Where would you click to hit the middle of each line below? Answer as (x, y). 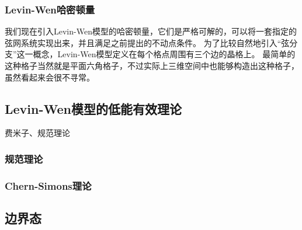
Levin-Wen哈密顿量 (50, 9)
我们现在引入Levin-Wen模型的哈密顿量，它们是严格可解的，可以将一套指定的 (151, 31)
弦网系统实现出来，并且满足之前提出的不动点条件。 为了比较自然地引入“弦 (147, 42)
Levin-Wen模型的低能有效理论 (93, 108)
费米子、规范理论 (37, 133)
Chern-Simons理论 (48, 185)
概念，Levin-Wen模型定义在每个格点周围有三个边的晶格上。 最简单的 (164, 54)
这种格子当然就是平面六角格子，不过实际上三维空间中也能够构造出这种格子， (152, 65)
